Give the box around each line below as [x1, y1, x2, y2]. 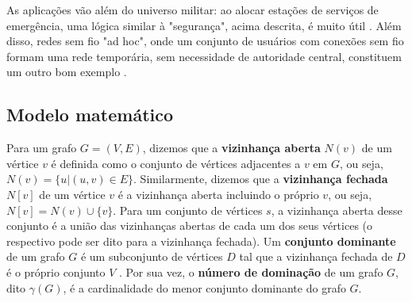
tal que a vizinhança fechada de [239, 248, 393, 265]
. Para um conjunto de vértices [113, 201, 263, 218]
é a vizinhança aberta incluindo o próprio [117, 185, 319, 202]
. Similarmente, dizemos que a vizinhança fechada [133, 170, 388, 187]
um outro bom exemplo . [6, 63, 127, 80]
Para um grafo [6, 140, 77, 156]
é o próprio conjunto [6, 263, 106, 280]
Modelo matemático [6, 102, 174, 127]
